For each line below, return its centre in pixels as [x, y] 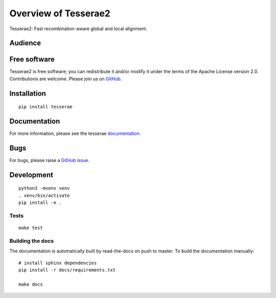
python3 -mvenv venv [44, 188]
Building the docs [31, 241]
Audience [25, 43]
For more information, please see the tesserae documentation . [75, 133]
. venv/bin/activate [44, 195]
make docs [31, 284]
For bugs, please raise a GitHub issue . [49, 161]
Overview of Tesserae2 [60, 13]
